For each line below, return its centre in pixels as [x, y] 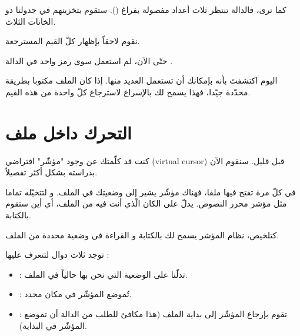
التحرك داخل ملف [69, 132]
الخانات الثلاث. [31, 21]
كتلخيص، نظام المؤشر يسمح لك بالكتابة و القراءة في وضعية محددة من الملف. [142, 234]
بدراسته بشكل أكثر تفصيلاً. [51, 172]
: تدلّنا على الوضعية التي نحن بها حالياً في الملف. [103, 274]
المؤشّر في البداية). [53, 325]
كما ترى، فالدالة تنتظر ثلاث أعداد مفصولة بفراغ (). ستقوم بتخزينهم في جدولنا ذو [146, 9]
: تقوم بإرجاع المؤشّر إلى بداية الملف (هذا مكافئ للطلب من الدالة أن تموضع [153, 314]
